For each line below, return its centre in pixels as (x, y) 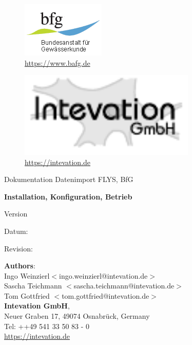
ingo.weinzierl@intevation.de (103, 275)
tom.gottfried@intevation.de (105, 295)
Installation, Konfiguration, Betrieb (68, 196)
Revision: (18, 248)
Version (16, 214)
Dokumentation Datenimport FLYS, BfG (69, 179)
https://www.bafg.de (57, 62)
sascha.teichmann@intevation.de (124, 286)
